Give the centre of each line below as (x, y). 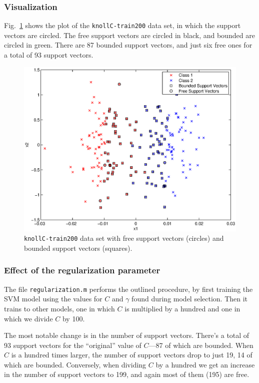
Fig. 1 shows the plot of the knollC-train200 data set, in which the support (122, 25)
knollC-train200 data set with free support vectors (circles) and (124, 238)
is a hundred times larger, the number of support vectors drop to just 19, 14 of (132, 355)
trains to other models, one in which (59, 308)
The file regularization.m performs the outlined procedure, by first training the (128, 289)
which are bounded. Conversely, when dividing (75, 364)
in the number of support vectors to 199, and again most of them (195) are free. (127, 374)
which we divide (28, 318)
